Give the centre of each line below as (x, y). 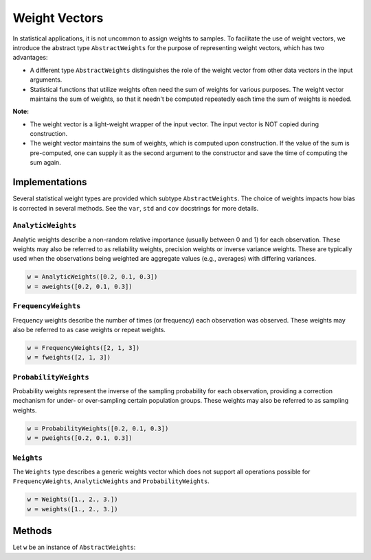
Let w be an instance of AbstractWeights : (74, 547)
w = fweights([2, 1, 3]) (69, 358)
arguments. (46, 80)
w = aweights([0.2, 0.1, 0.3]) (80, 286)
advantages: (30, 58)
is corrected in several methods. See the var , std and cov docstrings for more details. (136, 208)
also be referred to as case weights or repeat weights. (89, 329)
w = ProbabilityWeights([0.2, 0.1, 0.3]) (98, 428)
